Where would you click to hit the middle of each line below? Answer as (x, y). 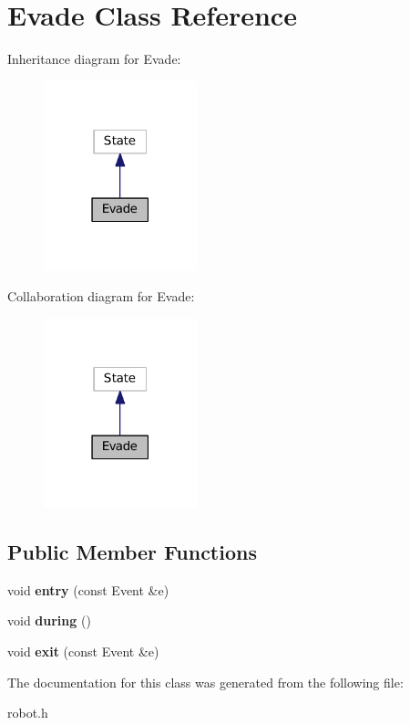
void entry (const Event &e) (88, 589)
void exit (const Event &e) (83, 651)
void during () (49, 620)
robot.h (28, 713)
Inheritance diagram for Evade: (94, 59)
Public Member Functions (132, 552)
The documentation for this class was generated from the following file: (205, 682)
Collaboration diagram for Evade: (101, 295)
